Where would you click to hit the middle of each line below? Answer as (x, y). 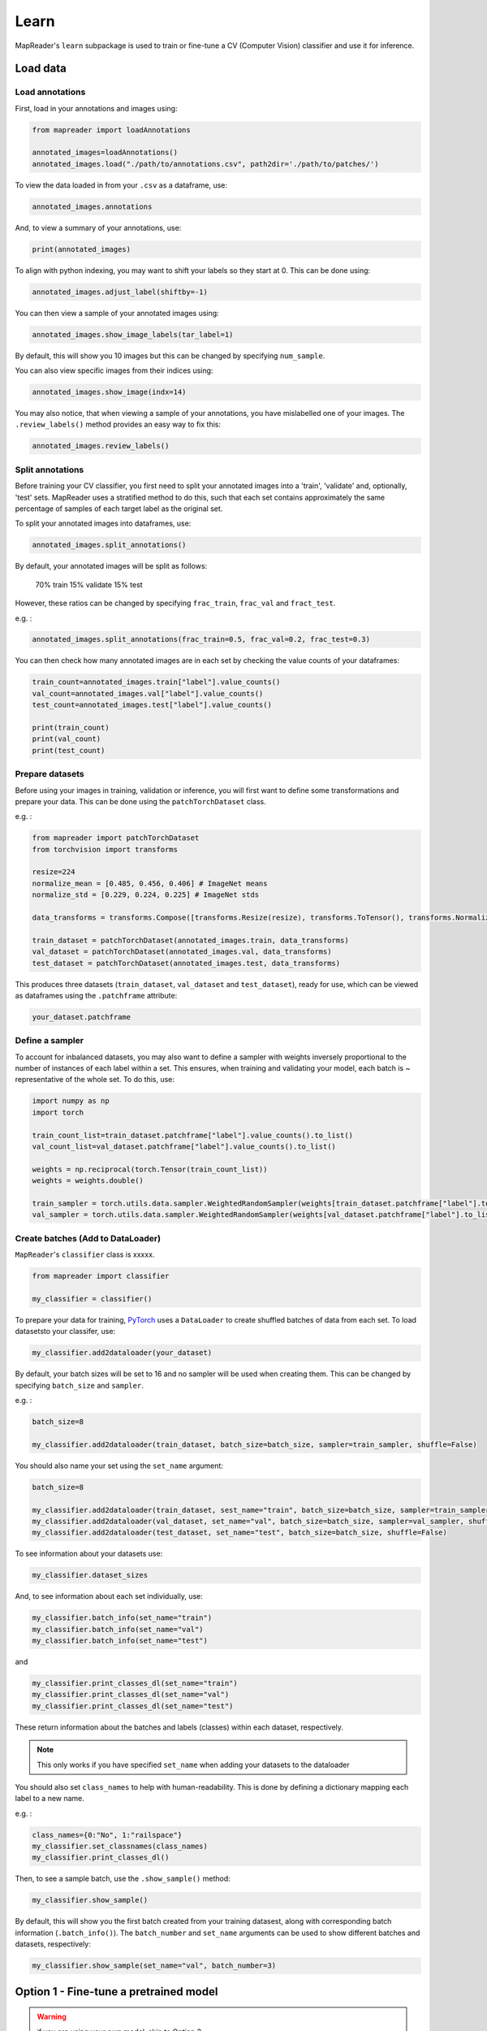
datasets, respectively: (53, 1944)
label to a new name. (50, 1799)
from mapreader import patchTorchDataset (116, 838)
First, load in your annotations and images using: (96, 108)
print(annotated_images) (82, 249)
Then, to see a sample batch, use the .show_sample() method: (123, 1879)
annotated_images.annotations (92, 206)
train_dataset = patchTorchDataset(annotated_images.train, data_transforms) (190, 940)
